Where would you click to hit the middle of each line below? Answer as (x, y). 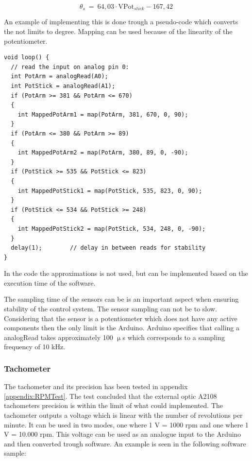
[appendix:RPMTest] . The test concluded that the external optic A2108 (110, 396)
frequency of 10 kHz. (35, 347)
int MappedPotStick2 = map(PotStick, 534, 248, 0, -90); (112, 229)
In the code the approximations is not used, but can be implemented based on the (126, 273)
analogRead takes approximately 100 (59, 337)
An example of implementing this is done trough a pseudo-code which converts (121, 22)
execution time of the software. (50, 282)
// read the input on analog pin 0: (70, 67)
